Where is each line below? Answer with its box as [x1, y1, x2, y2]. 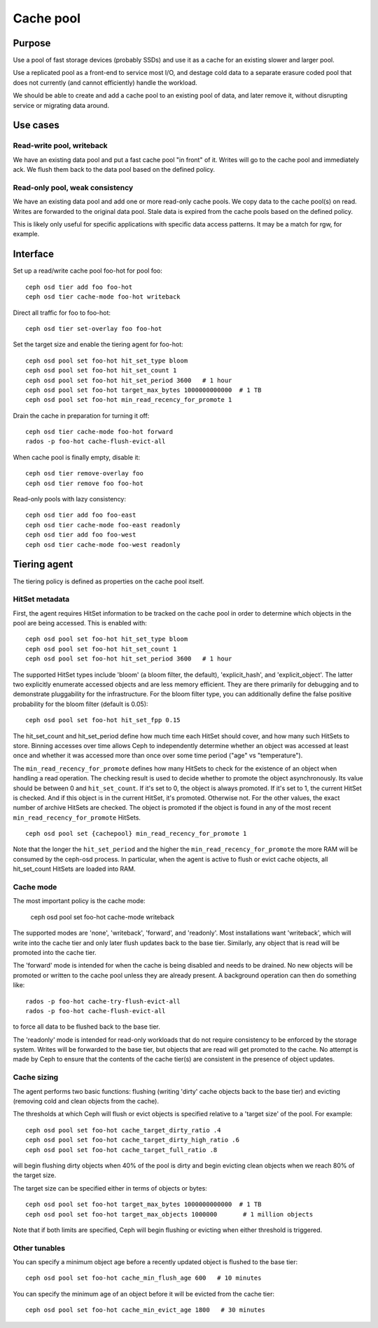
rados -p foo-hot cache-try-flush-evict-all [25, 997, 181, 1005]
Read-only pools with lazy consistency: [13, 495, 126, 503]
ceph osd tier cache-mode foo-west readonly [25, 541, 181, 548]
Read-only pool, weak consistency [13, 182, 134, 192]
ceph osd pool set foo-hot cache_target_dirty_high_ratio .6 [25, 1136, 239, 1144]
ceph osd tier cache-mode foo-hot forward [25, 428, 174, 436]
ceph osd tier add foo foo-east [25, 511, 136, 519]
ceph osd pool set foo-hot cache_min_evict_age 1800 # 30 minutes [25, 1306, 265, 1314]
